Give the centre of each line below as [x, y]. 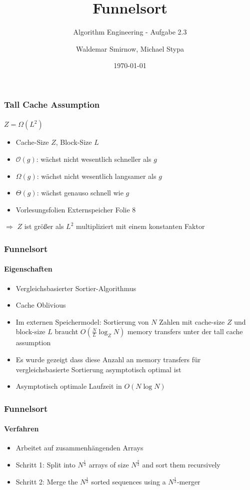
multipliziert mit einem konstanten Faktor [140, 226]
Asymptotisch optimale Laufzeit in [69, 386]
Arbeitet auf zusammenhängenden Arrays [79, 448]
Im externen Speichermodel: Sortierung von [82, 321]
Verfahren [21, 429]
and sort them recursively [181, 465]
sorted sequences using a [128, 482]
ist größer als [44, 226]
